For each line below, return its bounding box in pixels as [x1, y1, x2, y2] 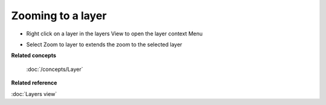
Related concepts [11, 52, 57, 59]
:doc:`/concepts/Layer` [26, 65, 83, 73]
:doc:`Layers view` [11, 90, 57, 97]
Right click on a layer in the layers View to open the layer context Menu [26, 30, 203, 37]
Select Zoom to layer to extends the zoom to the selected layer [26, 41, 182, 48]
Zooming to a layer [11, 9, 107, 22]
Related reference [11, 79, 57, 86]
